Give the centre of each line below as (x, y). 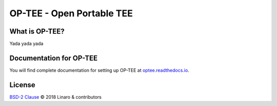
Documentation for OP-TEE (53, 58)
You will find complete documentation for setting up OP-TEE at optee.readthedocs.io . (99, 70)
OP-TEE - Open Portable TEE (71, 13)
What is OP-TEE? (37, 31)
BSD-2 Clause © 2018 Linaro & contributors (56, 97)
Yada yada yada (26, 44)
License (22, 85)
